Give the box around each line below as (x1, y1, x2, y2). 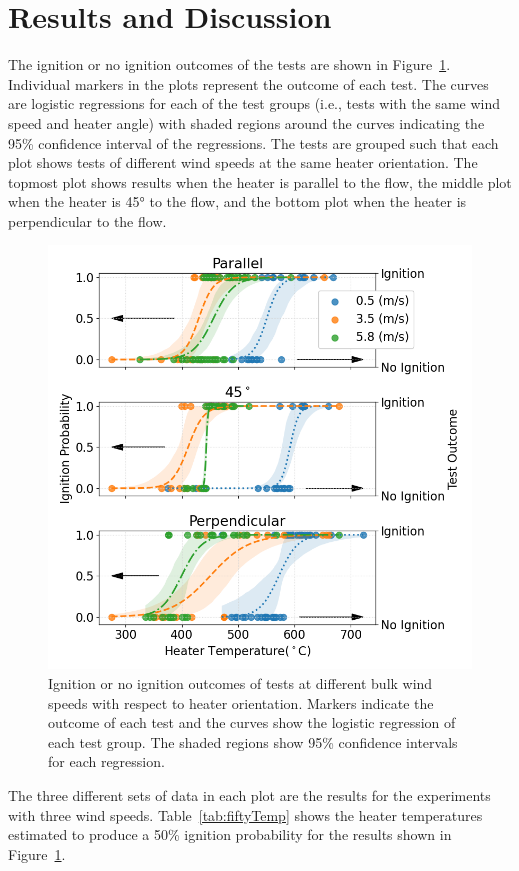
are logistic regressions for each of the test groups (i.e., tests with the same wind (8, 93, 500, 114)
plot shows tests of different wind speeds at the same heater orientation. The (8, 152, 478, 173)
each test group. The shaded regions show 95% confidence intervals (48, 731, 458, 752)
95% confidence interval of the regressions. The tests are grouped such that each (8, 132, 499, 153)
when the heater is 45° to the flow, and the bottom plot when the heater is (8, 191, 467, 212)
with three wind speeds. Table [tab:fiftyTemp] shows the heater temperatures (8, 804, 483, 825)
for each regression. (48, 751, 165, 772)
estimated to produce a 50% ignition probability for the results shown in (8, 824, 452, 845)
